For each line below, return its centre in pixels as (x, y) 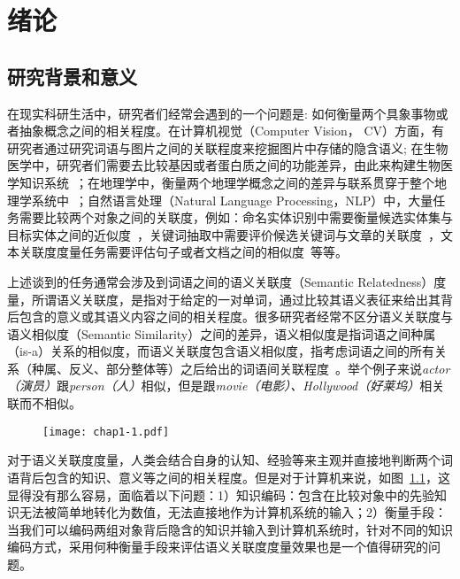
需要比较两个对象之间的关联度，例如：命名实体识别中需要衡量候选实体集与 (236, 217)
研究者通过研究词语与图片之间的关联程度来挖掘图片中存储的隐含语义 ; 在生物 (228, 147)
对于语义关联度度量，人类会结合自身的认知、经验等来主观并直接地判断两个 (224, 460)
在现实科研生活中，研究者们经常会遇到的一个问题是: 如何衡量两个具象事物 (222, 113)
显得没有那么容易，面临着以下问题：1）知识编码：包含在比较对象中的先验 (221, 494)
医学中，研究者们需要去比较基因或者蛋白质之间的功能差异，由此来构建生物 (224, 165)
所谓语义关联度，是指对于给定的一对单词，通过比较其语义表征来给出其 (236, 299)
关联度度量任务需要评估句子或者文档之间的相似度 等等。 (183, 252)
